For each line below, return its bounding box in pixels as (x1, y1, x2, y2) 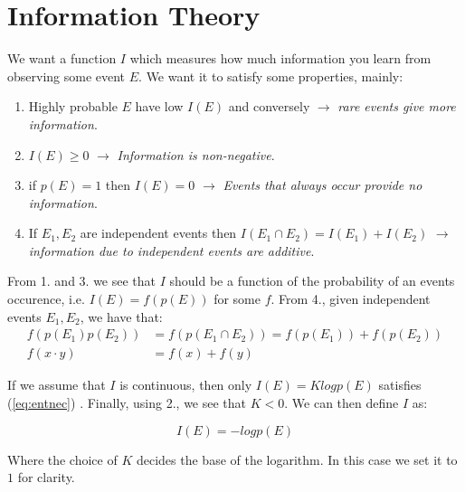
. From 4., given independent (270, 289, 431, 308)
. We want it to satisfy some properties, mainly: (138, 66, 403, 85)
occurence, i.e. (7, 289, 85, 308)
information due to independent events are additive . (28, 241, 315, 260)
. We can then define (284, 393, 399, 412)
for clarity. (17, 468, 75, 487)
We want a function (7, 49, 117, 68)
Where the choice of (7, 449, 118, 468)
